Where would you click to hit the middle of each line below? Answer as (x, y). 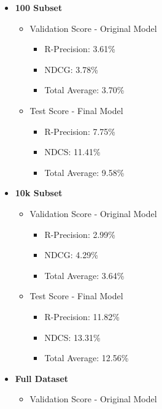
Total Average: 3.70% (84, 90)
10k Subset (39, 193)
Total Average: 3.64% (84, 275)
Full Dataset (42, 378)
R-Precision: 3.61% (80, 49)
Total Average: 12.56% (87, 358)
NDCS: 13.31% (72, 337)
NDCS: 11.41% (72, 152)
